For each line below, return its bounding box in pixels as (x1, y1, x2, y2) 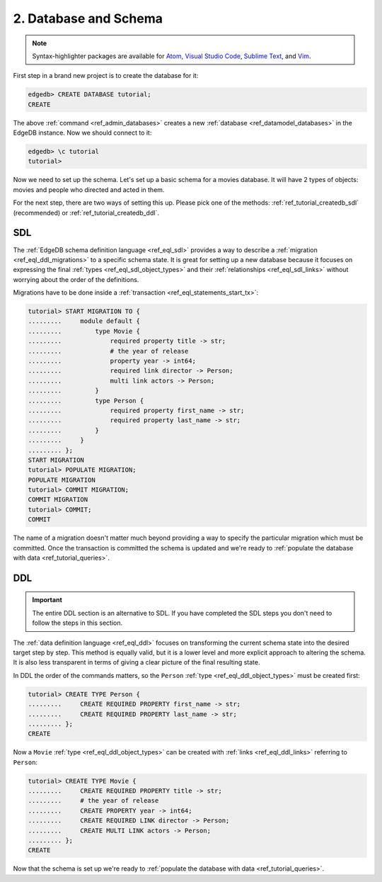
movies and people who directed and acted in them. (13, 185, 165, 194)
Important (32, 596, 63, 604)
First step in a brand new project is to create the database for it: (13, 72, 199, 80)
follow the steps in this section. (32, 618, 123, 627)
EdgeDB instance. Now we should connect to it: (13, 128, 152, 137)
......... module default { (28, 317, 141, 325)
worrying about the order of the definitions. (13, 275, 139, 283)
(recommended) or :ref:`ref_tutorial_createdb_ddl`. (13, 208, 159, 217)
